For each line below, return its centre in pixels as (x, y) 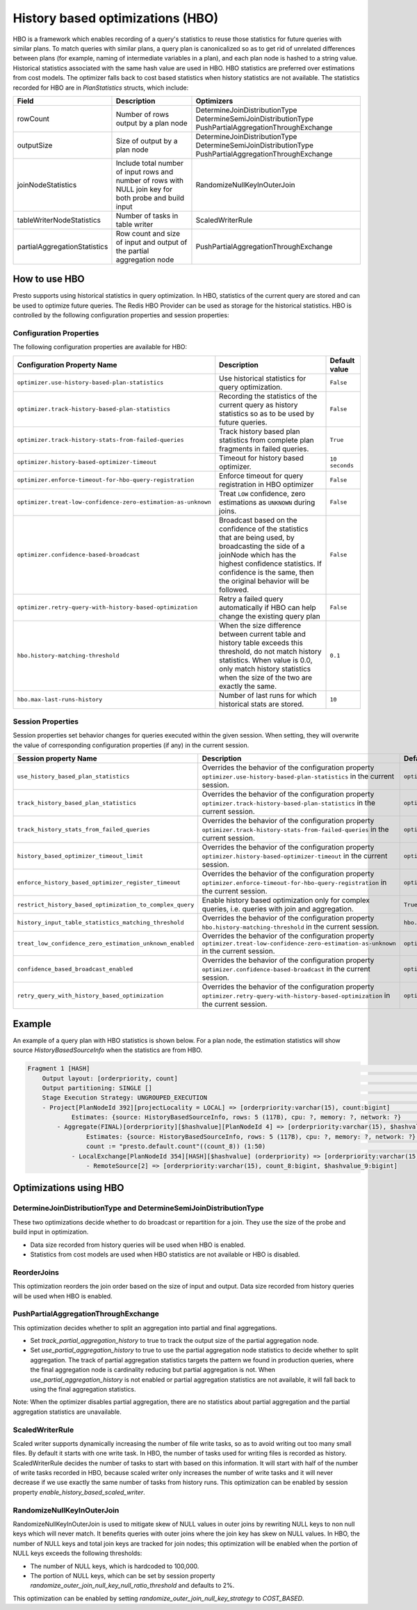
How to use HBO (49, 279)
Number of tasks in (147, 216)
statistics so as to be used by (267, 413)
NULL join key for (144, 189)
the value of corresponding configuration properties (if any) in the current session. (131, 745)
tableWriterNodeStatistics (59, 220)
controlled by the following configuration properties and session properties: (121, 315)
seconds (342, 465)
